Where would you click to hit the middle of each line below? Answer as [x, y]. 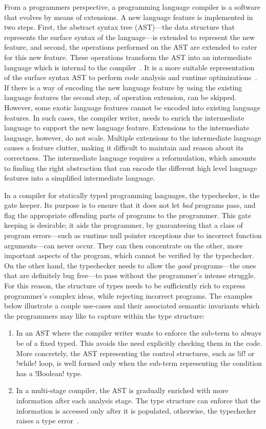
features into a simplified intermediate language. [80, 178]
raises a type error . [47, 421]
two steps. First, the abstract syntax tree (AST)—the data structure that [120, 27]
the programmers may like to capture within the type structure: [105, 315]
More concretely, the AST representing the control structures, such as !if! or [135, 353]
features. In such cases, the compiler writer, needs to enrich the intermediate [124, 117]
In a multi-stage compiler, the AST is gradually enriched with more [122, 390]
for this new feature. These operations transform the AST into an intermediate [128, 57]
